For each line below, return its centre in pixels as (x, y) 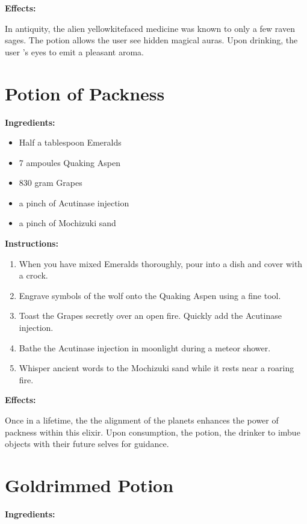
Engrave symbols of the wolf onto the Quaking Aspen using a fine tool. (150, 295)
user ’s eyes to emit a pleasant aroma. (74, 51)
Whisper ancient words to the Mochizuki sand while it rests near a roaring (157, 368)
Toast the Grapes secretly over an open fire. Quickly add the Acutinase (150, 316)
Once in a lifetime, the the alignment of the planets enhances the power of (142, 420)
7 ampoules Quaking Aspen (70, 162)
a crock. (33, 275)
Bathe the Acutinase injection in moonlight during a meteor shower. (145, 347)
